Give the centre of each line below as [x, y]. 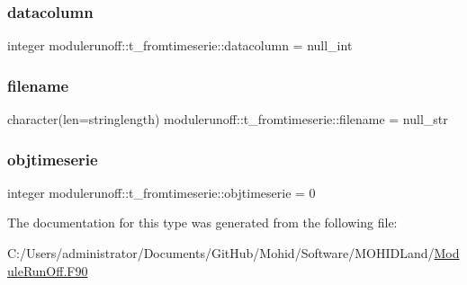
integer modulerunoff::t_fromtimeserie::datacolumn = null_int [180, 45]
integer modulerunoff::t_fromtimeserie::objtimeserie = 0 [162, 192]
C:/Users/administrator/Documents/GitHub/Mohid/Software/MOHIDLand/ [221, 253]
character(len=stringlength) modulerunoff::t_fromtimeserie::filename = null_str [228, 119]
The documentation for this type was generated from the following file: [202, 223]
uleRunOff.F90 [48, 270]
